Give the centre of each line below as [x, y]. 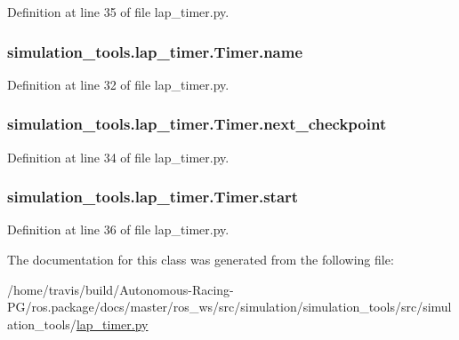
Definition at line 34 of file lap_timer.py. [118, 157]
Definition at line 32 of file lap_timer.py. [118, 84]
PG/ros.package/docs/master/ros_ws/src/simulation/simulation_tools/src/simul [229, 307]
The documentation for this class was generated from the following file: [201, 260]
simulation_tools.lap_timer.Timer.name [155, 51]
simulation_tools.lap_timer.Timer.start [153, 197]
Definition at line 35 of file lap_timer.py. [118, 12]
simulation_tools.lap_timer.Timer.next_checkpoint [197, 124]
